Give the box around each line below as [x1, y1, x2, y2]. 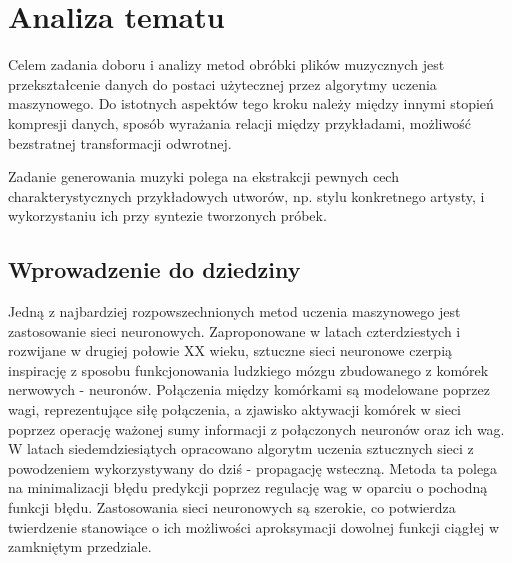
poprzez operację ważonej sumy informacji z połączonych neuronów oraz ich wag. [8, 418, 505, 439]
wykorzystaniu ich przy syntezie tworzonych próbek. [8, 205, 327, 226]
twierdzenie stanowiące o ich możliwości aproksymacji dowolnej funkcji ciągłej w [8, 516, 500, 537]
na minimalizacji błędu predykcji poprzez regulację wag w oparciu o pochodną [8, 477, 488, 498]
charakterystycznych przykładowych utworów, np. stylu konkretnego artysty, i [8, 185, 485, 206]
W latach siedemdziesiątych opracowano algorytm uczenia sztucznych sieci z [8, 438, 474, 459]
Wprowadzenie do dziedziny [8, 254, 301, 285]
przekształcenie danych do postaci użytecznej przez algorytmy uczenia [8, 73, 437, 94]
